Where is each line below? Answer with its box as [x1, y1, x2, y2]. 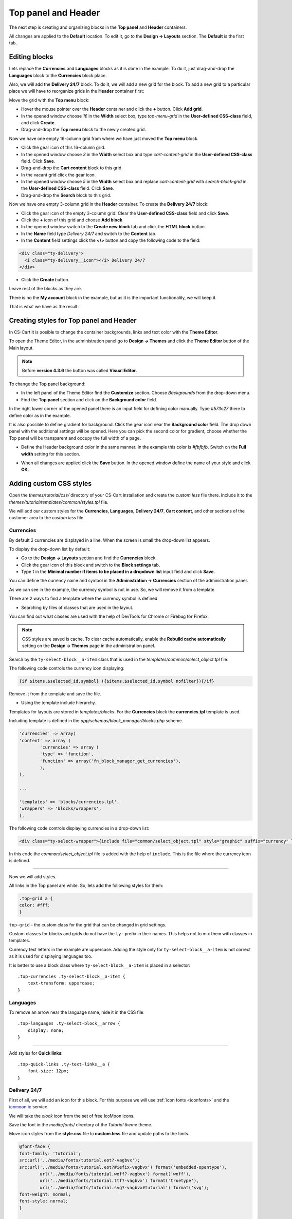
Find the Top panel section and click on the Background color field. [21, 396, 158, 402]
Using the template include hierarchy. [21, 700, 96, 706]
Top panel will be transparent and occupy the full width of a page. [9, 435, 141, 441]
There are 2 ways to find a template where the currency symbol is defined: [9, 595, 159, 602]
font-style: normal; [19, 1199, 68, 1204]
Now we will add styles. [9, 873, 57, 880]
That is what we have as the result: [9, 304, 79, 310]
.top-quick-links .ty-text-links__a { [18, 1061, 110, 1067]
